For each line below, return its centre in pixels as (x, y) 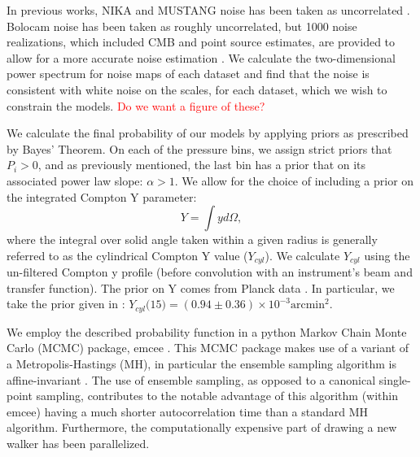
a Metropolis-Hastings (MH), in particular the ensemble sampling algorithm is (201, 363)
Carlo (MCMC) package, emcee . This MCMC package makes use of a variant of (208, 348)
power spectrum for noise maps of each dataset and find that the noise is (188, 74)
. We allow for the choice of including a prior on (294, 180)
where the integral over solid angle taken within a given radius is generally (192, 239)
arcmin (307, 305)
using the (387, 255)
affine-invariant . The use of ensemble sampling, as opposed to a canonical (191, 379)
